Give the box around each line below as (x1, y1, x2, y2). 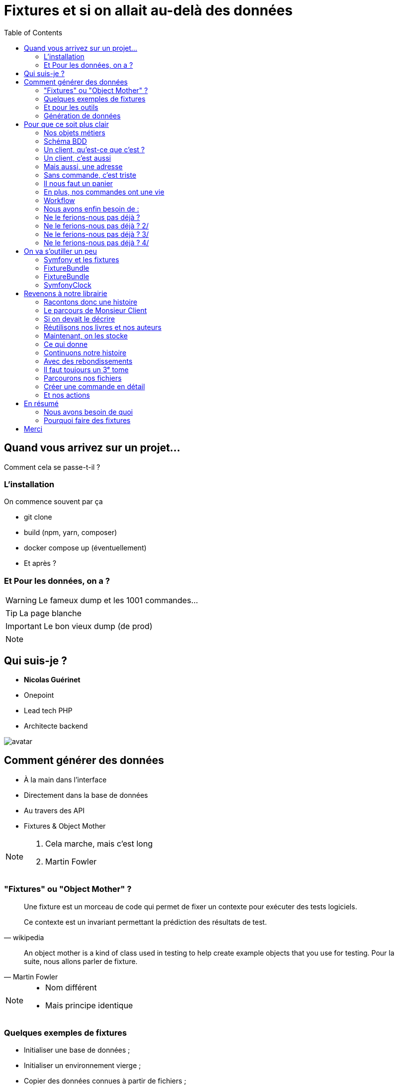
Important (5, 621, 42, 632)
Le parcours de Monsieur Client (44, 306, 147, 315)
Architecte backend (24, 721, 88, 730)
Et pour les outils (44, 103, 98, 111)
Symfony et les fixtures (44, 255, 119, 264)
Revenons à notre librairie (24, 289, 107, 298)
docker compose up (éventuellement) (24, 543, 147, 552)
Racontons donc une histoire (44, 297, 138, 306)
